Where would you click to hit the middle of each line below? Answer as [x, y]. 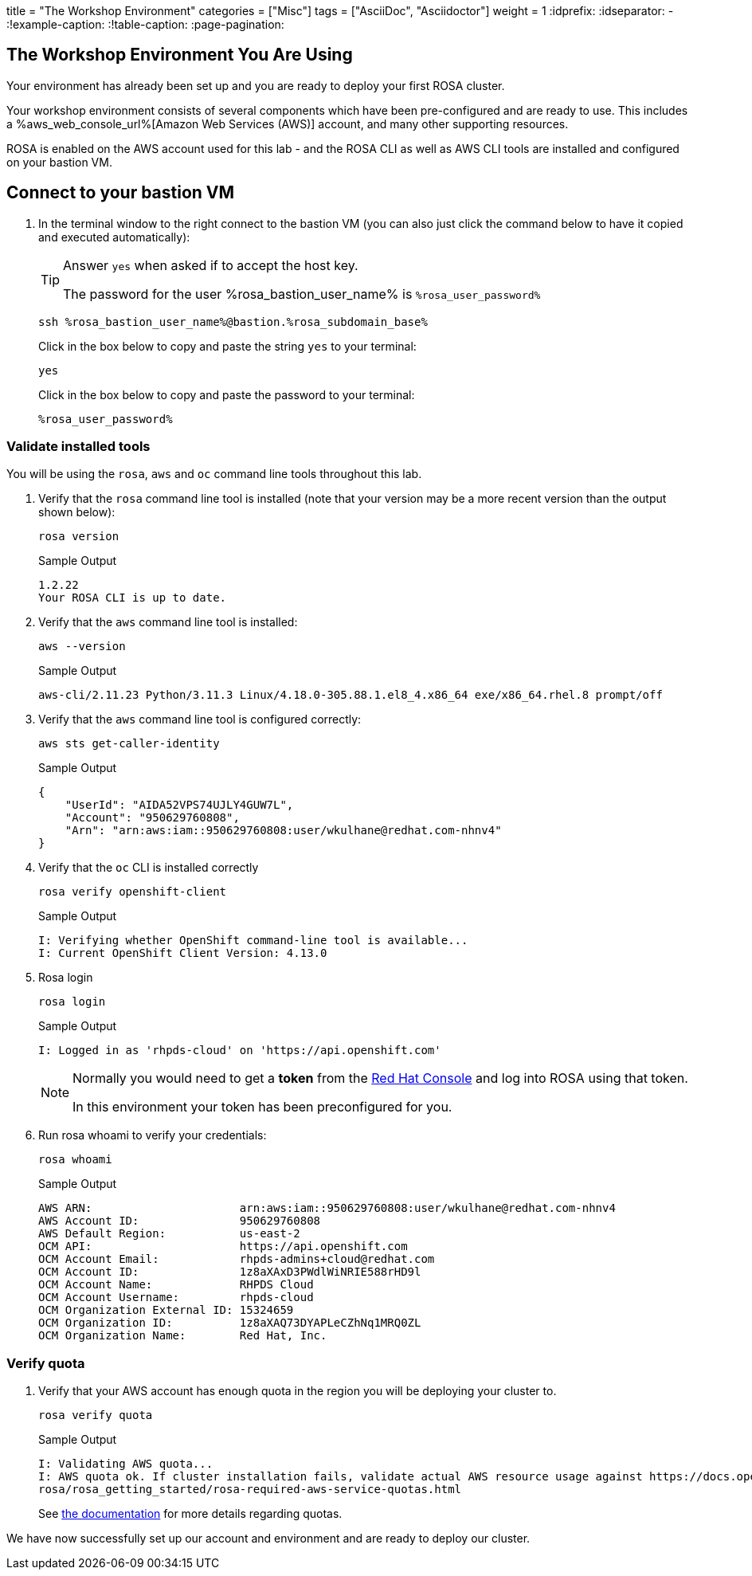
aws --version [82, 647]
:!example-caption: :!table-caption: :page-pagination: [145, 24]
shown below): [77, 512]
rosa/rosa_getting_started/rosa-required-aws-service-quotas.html [250, 1490]
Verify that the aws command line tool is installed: [168, 622]
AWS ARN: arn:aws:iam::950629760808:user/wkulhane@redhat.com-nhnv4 [327, 1208]
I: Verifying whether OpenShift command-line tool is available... [253, 941]
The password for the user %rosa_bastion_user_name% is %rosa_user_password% [302, 294]
